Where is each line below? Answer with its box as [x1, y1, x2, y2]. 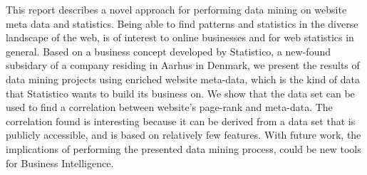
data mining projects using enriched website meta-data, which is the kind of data [6, 71, 360, 86]
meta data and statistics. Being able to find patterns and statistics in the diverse [6, 16, 358, 31]
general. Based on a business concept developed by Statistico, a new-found [6, 43, 331, 58]
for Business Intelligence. [6, 155, 114, 170]
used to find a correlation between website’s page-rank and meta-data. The [6, 100, 333, 115]
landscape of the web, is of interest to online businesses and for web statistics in [6, 30, 354, 45]
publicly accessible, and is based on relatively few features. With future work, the [6, 127, 361, 142]
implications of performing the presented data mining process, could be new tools [6, 141, 361, 156]
